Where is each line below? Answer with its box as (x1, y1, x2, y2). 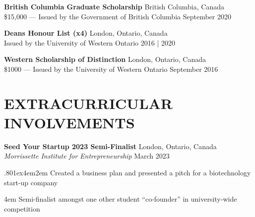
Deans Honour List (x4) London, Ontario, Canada (4, 28, 168, 38)
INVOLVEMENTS (4, 112, 135, 132)
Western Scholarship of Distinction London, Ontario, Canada (4, 54, 206, 64)
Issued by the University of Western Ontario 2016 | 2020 (4, 37, 175, 48)
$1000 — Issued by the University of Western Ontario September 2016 (4, 63, 218, 74)
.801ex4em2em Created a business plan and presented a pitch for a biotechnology (4, 167, 251, 178)
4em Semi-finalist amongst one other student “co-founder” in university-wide (4, 194, 237, 204)
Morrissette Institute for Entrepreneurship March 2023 (4, 151, 170, 161)
